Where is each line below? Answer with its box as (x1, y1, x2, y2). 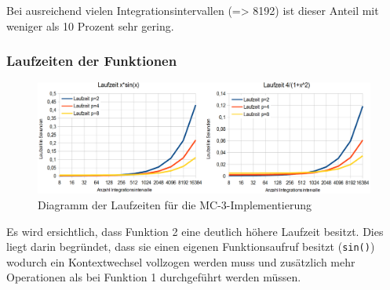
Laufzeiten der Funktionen (6, 51, 177, 71)
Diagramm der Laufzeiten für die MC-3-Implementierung (38, 197, 312, 213)
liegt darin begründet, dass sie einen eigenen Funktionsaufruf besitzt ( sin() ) (6, 238, 375, 255)
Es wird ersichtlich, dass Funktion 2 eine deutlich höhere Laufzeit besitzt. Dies (6, 223, 384, 239)
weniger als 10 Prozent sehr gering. (6, 17, 174, 34)
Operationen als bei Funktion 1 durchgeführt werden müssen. (6, 269, 301, 285)
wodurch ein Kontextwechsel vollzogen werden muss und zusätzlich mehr (6, 253, 355, 270)
